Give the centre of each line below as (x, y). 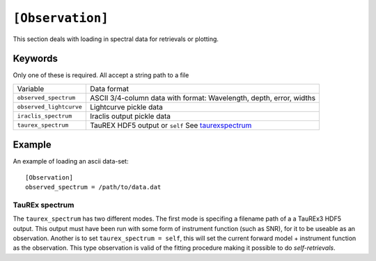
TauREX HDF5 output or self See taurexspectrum (171, 125)
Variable (31, 88)
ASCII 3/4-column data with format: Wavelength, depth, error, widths (203, 97)
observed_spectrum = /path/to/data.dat (93, 187)
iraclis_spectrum (45, 116)
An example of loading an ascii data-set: (71, 161)
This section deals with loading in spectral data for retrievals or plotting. (116, 39)
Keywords (36, 59)
